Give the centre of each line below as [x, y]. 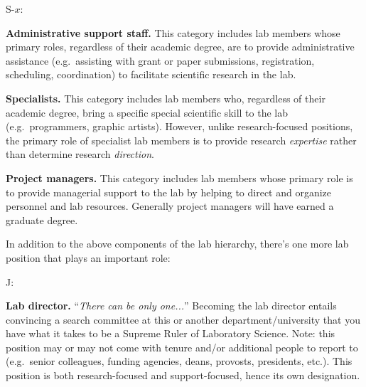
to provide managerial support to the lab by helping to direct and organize [169, 192]
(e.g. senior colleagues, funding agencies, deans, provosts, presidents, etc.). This [179, 361]
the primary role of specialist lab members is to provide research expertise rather [181, 140]
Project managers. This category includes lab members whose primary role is [179, 177]
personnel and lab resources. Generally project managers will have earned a [170, 206]
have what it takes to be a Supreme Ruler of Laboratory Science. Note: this [171, 333]
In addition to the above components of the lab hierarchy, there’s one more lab [177, 244]
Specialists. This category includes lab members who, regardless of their [166, 98]
